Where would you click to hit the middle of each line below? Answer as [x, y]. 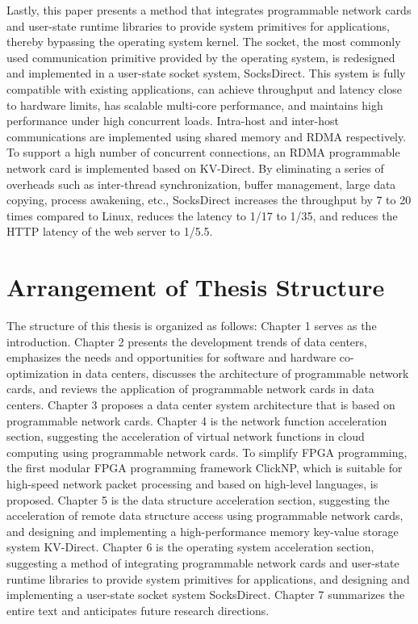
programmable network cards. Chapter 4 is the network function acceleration [197, 420]
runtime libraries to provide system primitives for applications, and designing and [208, 578]
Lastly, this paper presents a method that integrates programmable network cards [209, 10]
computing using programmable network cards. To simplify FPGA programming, [207, 452]
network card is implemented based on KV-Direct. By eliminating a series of [195, 168]
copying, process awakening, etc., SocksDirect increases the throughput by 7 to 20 [209, 200]
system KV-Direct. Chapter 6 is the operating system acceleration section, [190, 547]
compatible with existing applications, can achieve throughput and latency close [204, 88]
